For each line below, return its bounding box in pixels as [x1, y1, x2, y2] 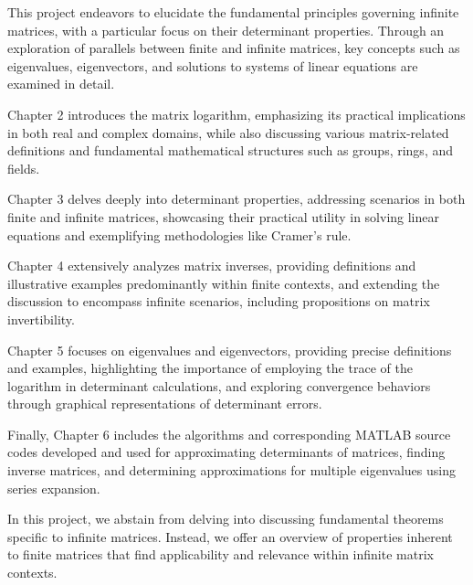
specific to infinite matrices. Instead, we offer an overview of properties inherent [7, 526, 453, 546]
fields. [7, 158, 40, 177]
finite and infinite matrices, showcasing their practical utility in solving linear [7, 207, 440, 226]
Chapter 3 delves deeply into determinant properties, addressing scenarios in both [7, 189, 466, 208]
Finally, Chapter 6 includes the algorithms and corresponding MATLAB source [7, 424, 451, 443]
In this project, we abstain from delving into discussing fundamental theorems [7, 509, 444, 528]
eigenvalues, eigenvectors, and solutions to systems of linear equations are [7, 56, 418, 75]
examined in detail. [7, 74, 115, 93]
